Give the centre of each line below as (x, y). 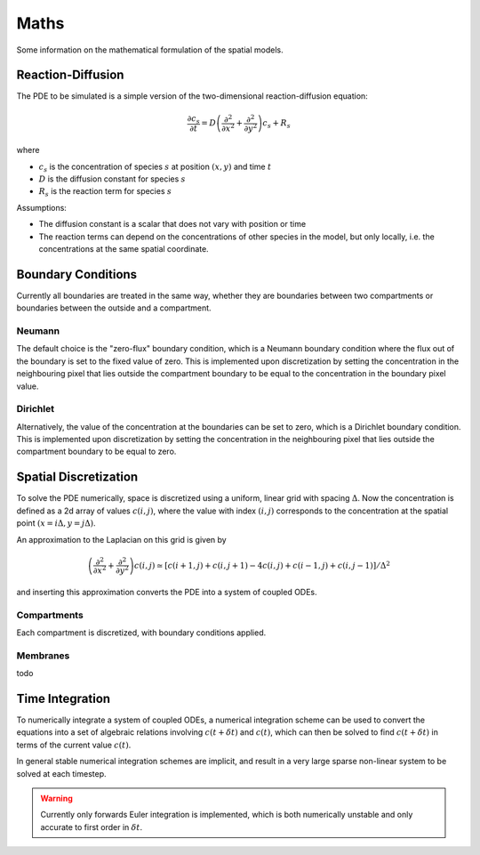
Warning (56, 798)
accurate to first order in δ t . (92, 827)
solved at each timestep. (61, 773)
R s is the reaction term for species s (105, 193)
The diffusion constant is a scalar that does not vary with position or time (172, 224)
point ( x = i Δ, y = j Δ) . (56, 523)
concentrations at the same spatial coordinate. (124, 248)
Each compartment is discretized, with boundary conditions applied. (141, 633)
